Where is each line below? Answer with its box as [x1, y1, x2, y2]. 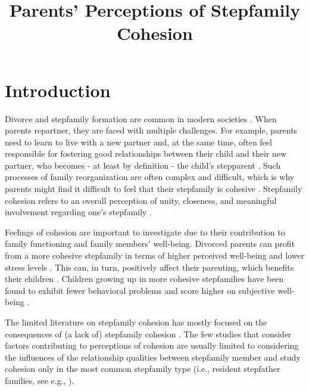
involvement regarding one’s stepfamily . [5, 206, 152, 218]
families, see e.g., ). [5, 374, 74, 386]
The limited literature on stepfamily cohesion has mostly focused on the [5, 316, 267, 328]
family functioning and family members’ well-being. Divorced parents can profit [5, 237, 295, 250]
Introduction [5, 77, 111, 102]
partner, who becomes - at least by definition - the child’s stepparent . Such [5, 159, 281, 171]
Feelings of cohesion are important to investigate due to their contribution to [5, 225, 285, 238]
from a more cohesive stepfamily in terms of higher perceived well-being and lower [5, 249, 305, 262]
